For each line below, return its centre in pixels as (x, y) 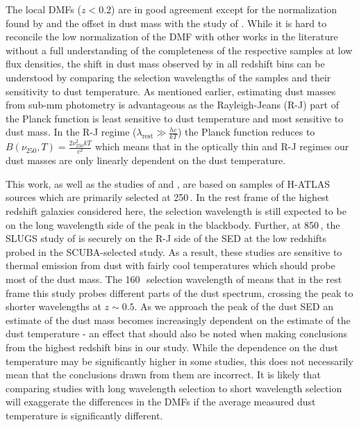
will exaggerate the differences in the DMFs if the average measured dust (161, 402)
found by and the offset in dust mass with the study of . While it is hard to (166, 23)
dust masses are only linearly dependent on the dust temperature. (146, 160)
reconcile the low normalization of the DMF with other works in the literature (172, 37)
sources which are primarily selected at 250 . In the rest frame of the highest (168, 197)
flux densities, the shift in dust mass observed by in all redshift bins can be (165, 64)
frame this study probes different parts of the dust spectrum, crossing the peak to (179, 292)
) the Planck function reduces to (246, 132)
